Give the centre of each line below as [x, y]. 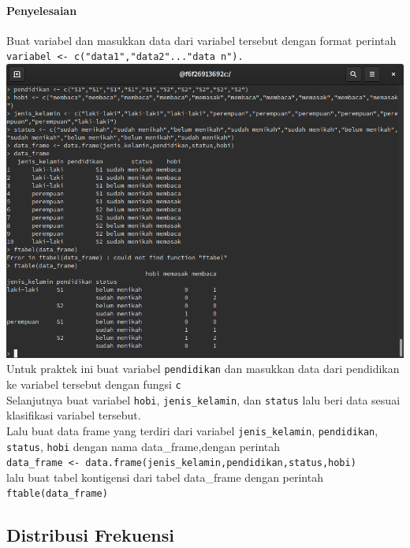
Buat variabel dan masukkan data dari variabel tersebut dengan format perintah [201, 40]
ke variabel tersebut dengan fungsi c [94, 384]
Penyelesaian [42, 10]
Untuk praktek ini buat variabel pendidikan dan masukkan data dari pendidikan [203, 369]
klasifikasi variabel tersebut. [74, 415]
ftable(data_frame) [57, 494]
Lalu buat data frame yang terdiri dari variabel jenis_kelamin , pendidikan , [192, 430]
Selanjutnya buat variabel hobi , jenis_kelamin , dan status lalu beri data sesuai [203, 399]
